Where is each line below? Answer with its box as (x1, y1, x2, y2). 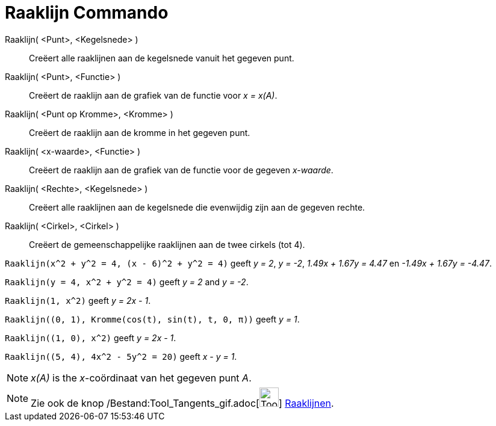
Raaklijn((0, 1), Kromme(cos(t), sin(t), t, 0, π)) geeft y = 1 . (5, 313, 300, 324)
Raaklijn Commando (5, 2, 169, 23)
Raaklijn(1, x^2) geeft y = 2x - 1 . (5, 295, 151, 306)
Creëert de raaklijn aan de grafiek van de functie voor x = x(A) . (29, 90, 277, 100)
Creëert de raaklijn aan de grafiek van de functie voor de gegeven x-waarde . (29, 164, 333, 175)
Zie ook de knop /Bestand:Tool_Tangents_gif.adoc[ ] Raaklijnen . (31, 397, 334, 409)
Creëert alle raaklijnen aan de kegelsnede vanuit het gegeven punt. (29, 52, 294, 63)
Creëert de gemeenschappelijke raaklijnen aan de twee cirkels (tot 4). (29, 239, 305, 250)
